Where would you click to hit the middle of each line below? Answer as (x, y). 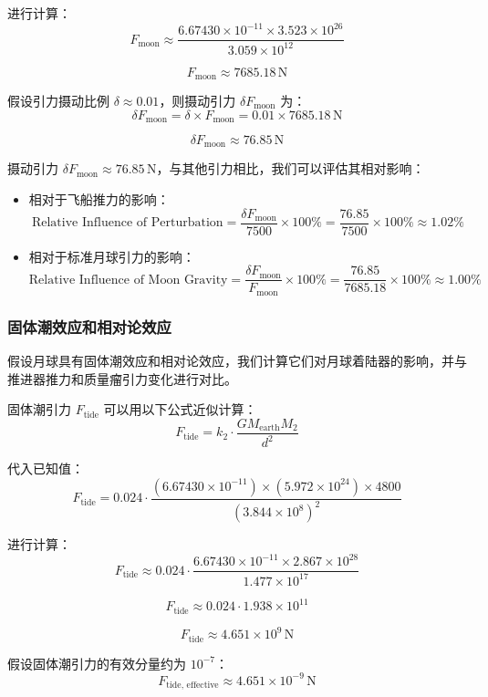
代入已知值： (46, 468)
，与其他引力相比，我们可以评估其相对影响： (291, 168)
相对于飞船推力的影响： (99, 199)
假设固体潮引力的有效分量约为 (97, 663)
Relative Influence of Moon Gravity (128, 280)
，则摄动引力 (197, 100)
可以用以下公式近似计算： (180, 409)
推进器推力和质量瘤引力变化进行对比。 (122, 378)
